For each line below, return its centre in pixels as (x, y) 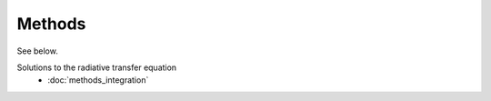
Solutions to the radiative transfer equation (97, 67)
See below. (37, 51)
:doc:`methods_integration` (98, 80)
